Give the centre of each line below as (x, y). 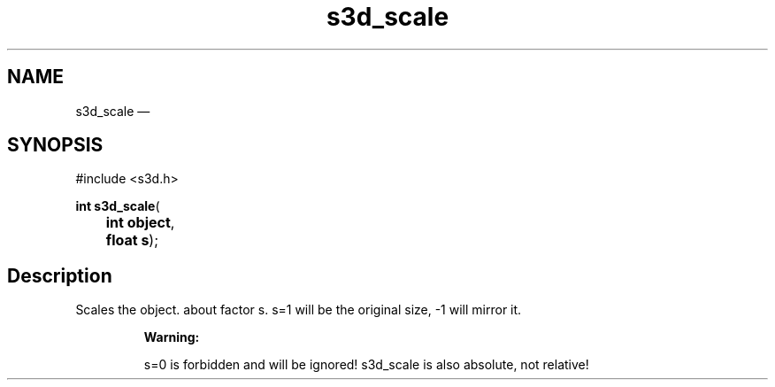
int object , (140, 223)
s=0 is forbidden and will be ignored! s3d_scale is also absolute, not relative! (366, 365)
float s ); (132, 240)
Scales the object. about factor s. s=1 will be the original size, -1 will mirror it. (299, 310)
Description (60, 275)
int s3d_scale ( (118, 206)
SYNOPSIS (55, 145)
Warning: (172, 337)
